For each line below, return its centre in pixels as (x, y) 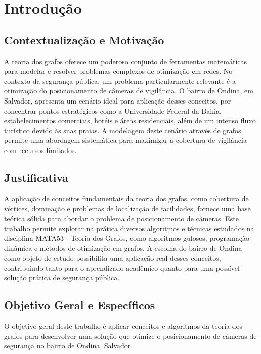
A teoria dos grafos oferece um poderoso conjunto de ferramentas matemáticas (126, 61)
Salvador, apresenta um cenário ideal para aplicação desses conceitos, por (118, 100)
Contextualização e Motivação (84, 40)
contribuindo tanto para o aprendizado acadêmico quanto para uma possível (122, 267)
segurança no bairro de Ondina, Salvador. (69, 346)
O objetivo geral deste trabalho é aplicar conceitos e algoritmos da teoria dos (123, 326)
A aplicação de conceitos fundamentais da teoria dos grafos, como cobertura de (126, 198)
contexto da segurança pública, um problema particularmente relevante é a (120, 81)
